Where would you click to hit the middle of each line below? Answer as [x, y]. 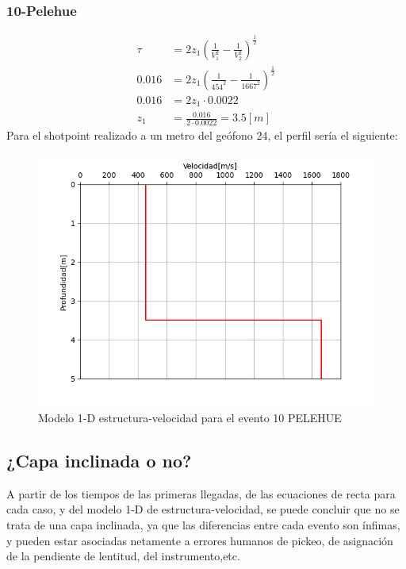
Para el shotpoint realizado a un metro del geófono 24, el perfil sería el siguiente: [202, 135]
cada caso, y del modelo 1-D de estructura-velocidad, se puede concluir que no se [203, 509]
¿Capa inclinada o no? [99, 461]
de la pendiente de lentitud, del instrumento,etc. [123, 556]
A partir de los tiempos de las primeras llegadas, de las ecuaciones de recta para [201, 493]
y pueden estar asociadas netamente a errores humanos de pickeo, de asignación [200, 540]
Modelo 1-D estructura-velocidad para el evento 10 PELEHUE [190, 418]
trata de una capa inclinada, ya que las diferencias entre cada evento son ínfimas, [203, 525]
